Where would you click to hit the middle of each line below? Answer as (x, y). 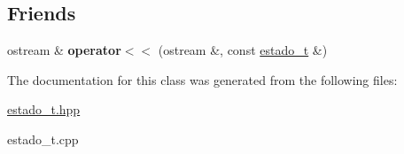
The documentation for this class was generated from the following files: (202, 79)
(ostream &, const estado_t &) (243, 50)
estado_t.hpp (44, 109)
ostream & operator (64, 50)
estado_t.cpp (43, 139)
